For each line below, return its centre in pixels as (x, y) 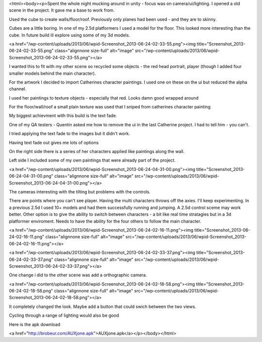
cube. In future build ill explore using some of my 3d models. (70, 35)
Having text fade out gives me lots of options (54, 142)
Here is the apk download (35, 324)
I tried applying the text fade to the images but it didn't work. (70, 134)
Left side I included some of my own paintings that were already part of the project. (92, 160)
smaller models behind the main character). (52, 73)
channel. (18, 89)
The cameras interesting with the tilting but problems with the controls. (80, 191)
